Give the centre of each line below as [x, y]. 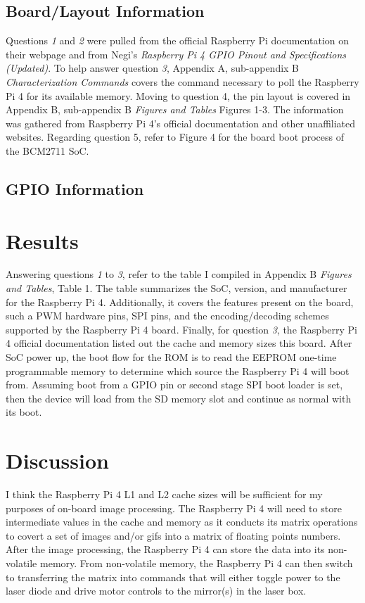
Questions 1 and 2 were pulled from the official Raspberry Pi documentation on [178, 40]
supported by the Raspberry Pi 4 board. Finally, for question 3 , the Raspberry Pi [181, 329]
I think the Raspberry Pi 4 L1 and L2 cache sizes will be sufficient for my [164, 494]
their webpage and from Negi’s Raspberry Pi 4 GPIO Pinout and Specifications [176, 54]
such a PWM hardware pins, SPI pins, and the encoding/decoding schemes [167, 316]
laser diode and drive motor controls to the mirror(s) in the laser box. [156, 591]
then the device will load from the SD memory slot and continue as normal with [179, 398]
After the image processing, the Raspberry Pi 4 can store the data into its [165, 549]
